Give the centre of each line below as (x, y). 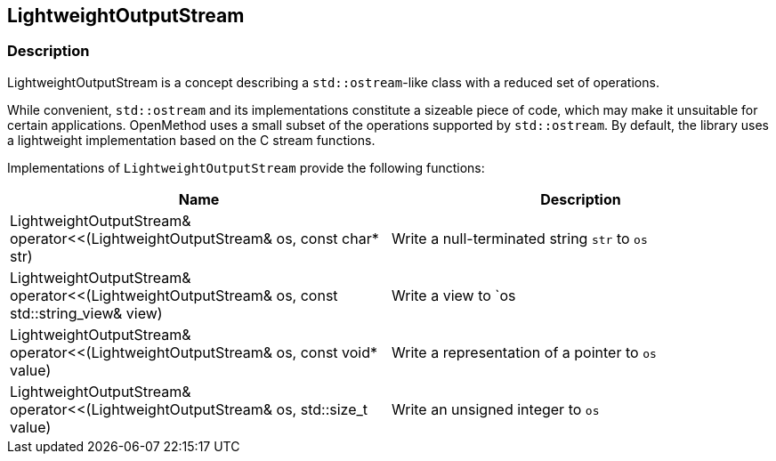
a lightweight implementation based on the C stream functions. (191, 140)
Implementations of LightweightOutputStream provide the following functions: (246, 167)
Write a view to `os (454, 295)
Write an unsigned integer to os (496, 409)
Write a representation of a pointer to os (524, 352)
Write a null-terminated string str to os (520, 238)
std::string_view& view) (86, 313)
